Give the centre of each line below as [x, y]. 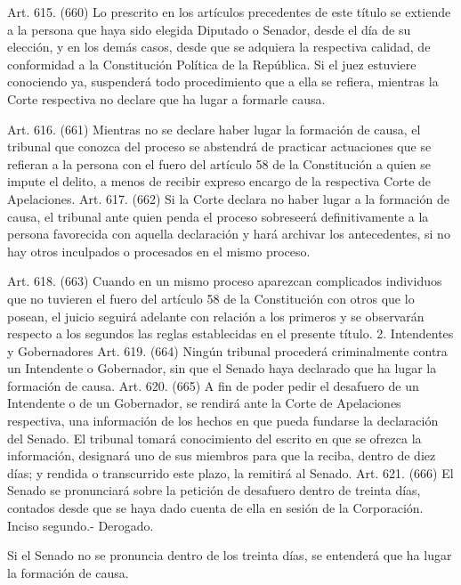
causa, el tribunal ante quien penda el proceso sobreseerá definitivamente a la [218, 216]
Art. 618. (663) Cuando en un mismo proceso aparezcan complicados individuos [225, 281]
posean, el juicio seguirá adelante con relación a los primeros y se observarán [216, 316]
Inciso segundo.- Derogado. [81, 525]
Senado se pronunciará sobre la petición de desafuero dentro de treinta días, [214, 490]
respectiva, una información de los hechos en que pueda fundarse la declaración [223, 421]
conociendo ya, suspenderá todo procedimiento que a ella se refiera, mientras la [223, 81]
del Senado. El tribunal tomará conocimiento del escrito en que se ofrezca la [214, 438]
